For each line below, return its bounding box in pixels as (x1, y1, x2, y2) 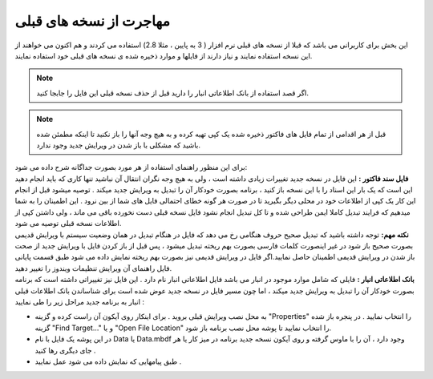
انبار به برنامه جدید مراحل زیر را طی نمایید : (14, 296, 144, 306)
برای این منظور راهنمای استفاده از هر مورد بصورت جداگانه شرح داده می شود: (14, 163, 248, 172)
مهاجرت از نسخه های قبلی (14, 12, 170, 30)
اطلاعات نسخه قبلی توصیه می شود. (14, 219, 122, 228)
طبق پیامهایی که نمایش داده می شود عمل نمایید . (34, 357, 182, 366)
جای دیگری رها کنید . (34, 345, 96, 355)
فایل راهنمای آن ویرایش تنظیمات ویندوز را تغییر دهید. (14, 263, 172, 272)
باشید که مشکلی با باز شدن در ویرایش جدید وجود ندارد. (36, 140, 200, 150)
